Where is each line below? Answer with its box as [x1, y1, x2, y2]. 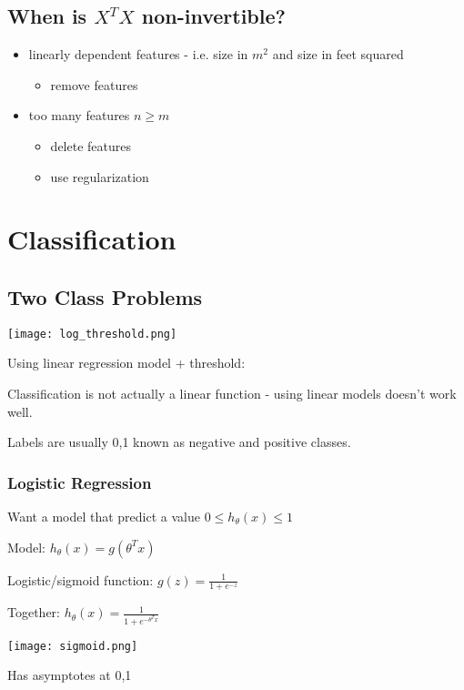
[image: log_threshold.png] [7, 327, 177, 340]
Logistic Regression [7, 471, 152, 493]
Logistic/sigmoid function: [7, 570, 154, 589]
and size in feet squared [272, 45, 404, 64]
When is [7, 2, 87, 30]
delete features [50, 136, 131, 155]
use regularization [50, 167, 149, 186]
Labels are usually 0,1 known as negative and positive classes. [7, 432, 351, 452]
